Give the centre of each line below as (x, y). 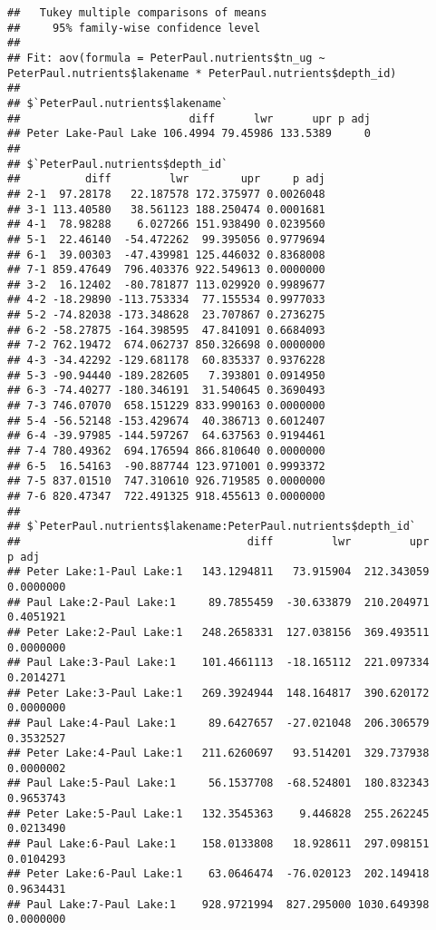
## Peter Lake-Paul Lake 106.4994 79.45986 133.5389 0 (189, 134)
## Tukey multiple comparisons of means (137, 13)
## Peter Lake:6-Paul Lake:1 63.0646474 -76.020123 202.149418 (218, 874)
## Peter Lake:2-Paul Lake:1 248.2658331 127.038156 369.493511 (218, 632)
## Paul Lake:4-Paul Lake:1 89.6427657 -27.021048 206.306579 (218, 723)
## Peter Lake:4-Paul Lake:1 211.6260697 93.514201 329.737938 (218, 754)
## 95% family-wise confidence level (134, 28)
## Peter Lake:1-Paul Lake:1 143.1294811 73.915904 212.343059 (218, 572)
